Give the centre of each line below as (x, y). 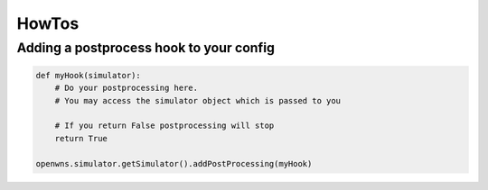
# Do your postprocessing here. (127, 88)
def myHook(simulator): (89, 75)
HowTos (48, 23)
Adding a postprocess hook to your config (146, 48)
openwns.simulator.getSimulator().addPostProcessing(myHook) (174, 163)
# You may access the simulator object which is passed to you (198, 100)
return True (81, 138)
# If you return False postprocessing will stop (164, 126)
